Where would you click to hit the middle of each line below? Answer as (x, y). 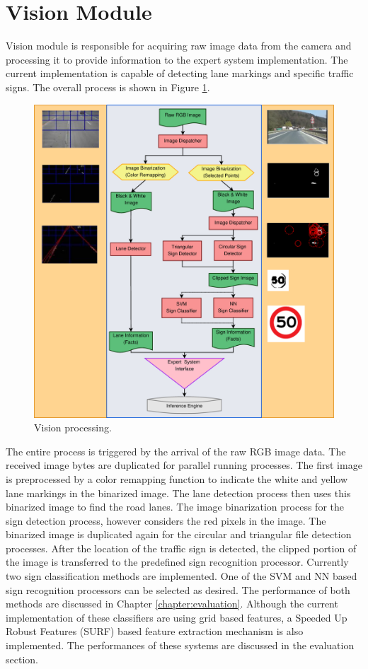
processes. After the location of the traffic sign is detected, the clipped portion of (181, 548)
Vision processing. (73, 427)
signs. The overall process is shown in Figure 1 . (108, 87)
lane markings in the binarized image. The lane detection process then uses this (178, 493)
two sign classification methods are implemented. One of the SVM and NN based (182, 576)
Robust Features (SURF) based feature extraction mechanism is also (155, 631)
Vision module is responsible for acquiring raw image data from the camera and (179, 46)
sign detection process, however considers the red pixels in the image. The (166, 520)
